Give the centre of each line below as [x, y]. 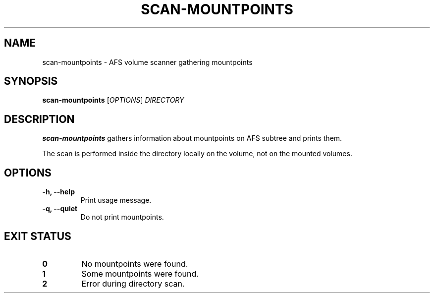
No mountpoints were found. [135, 264]
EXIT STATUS [38, 236]
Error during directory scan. [133, 283]
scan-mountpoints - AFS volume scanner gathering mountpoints [147, 62]
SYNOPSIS [31, 81]
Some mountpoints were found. [140, 273]
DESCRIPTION [39, 119]
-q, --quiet [60, 209]
